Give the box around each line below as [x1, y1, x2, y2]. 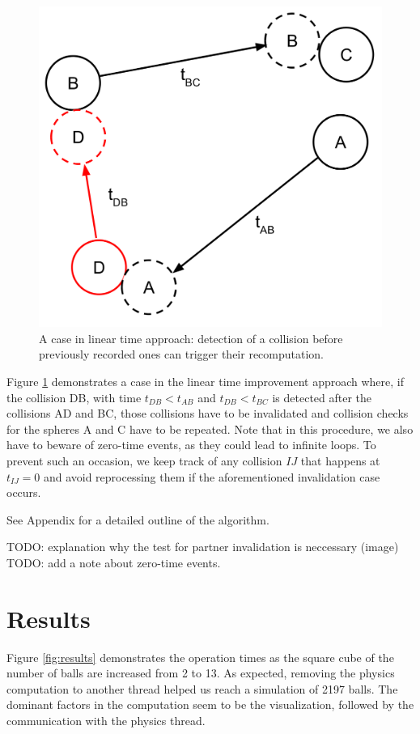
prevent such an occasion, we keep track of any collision [6, 452, 282, 469]
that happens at [300, 452, 380, 469]
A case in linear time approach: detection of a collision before [39, 329, 343, 346]
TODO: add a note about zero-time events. [6, 554, 221, 571]
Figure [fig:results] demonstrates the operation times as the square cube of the [6, 648, 394, 665]
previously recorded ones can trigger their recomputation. [39, 346, 325, 363]
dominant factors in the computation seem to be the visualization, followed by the [6, 696, 414, 713]
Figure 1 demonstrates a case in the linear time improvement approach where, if [6, 373, 405, 390]
